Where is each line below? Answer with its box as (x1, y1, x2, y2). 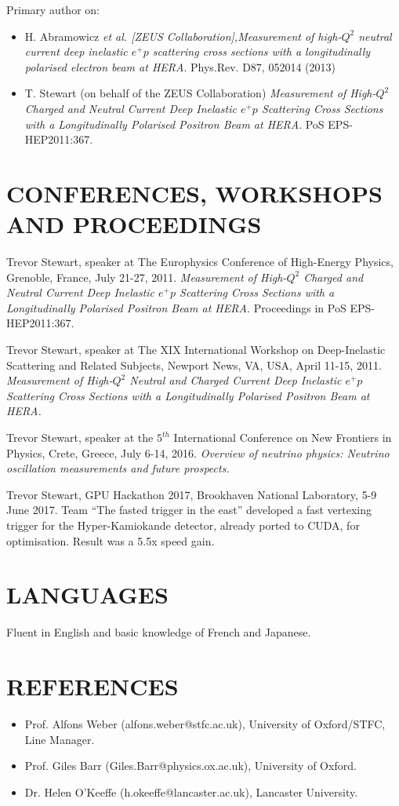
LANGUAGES (6, 578, 169, 611)
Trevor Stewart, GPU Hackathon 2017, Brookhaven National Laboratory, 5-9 (6, 486, 377, 502)
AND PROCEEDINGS (6, 208, 262, 240)
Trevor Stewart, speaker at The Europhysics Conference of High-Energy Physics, (6, 253, 394, 270)
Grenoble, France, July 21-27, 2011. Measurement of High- (6, 268, 287, 285)
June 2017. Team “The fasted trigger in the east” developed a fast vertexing (6, 501, 372, 518)
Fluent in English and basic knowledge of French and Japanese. (6, 624, 311, 640)
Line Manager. (24, 731, 95, 747)
